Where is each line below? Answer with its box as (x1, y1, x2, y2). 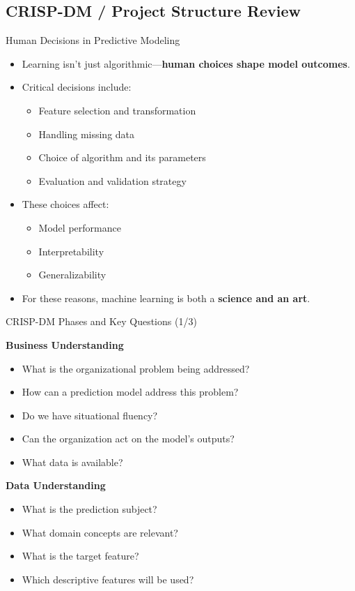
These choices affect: (22, 197, 109, 211)
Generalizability (38, 267, 106, 282)
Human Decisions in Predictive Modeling (6, 33, 180, 47)
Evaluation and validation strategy (38, 173, 187, 188)
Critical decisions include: (22, 80, 132, 94)
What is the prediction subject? (22, 502, 157, 516)
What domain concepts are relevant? (22, 525, 178, 539)
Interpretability (38, 244, 104, 258)
